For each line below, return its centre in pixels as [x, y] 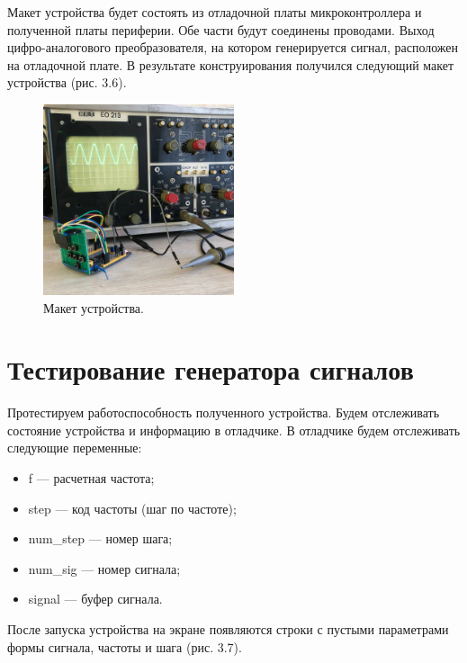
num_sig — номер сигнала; [104, 568]
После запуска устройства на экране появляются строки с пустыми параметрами [228, 629]
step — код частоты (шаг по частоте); [132, 508]
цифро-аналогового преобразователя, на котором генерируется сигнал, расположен [233, 47]
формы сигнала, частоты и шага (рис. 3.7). [125, 646]
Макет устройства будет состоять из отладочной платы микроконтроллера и [215, 12]
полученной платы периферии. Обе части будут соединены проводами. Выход [221, 29]
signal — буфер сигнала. [95, 599]
